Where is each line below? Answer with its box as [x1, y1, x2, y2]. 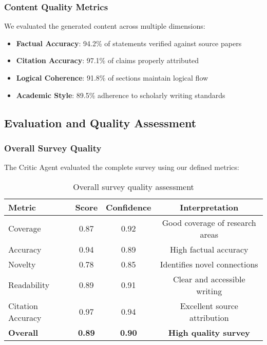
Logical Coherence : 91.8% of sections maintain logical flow [16, 72, 208, 83]
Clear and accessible [173, 273, 245, 285]
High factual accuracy [170, 243, 249, 255]
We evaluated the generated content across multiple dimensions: [4, 21, 205, 31]
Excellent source [180, 299, 238, 312]
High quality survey [168, 326, 250, 338]
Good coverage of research [162, 216, 256, 228]
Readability [8, 279, 50, 291]
